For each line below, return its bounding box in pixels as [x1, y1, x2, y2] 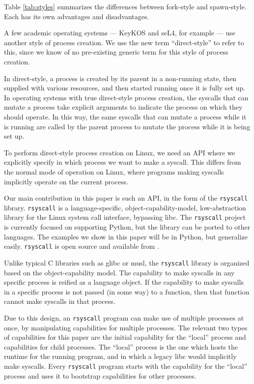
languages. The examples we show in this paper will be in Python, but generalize [4, 231, 248, 241]
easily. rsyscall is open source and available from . [4, 241, 159, 251]
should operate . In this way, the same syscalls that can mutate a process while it [4, 111, 247, 121]
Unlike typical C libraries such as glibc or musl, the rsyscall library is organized [4, 257, 250, 267]
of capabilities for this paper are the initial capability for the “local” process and [4, 332, 246, 342]
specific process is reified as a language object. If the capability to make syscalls [4, 277, 244, 287]
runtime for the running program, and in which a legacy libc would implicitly [4, 351, 237, 361]
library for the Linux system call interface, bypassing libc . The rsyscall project [4, 212, 246, 222]
